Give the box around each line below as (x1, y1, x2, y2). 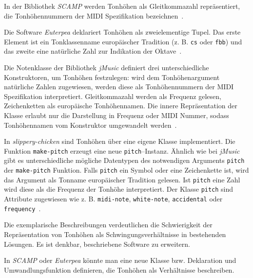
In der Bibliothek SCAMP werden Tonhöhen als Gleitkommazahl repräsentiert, (4, 1, 240, 11)
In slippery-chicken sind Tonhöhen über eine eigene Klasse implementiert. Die (4, 136, 235, 146)
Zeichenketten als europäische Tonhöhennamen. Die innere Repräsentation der (4, 100, 237, 111)
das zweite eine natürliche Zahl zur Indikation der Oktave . (4, 46, 182, 56)
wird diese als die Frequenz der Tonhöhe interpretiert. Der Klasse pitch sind (4, 184, 234, 194)
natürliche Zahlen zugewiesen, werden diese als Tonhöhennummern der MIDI (4, 81, 234, 92)
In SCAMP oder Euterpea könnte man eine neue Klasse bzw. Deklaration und (4, 255, 236, 265)
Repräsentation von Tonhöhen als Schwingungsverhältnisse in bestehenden (4, 229, 226, 239)
